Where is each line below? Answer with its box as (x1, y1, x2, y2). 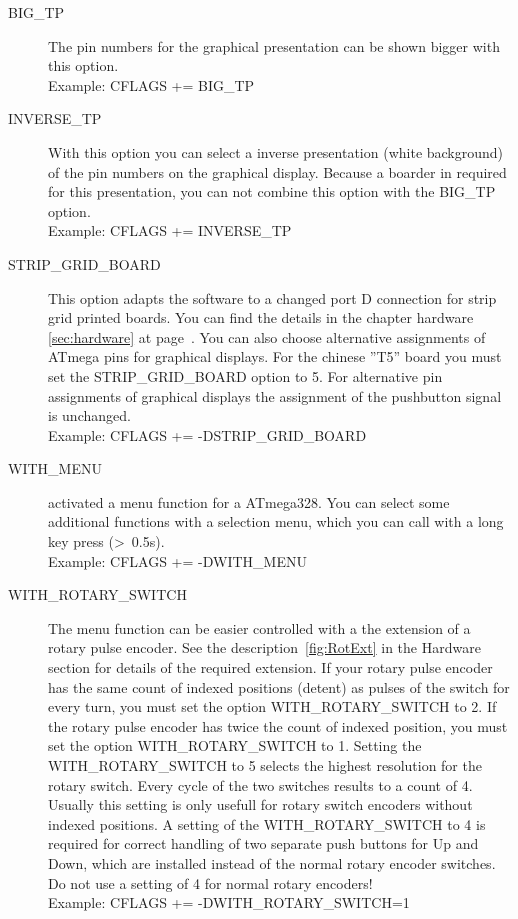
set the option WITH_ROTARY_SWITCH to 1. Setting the (48, 735, 422, 756)
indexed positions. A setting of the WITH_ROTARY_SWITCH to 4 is (48, 813, 486, 834)
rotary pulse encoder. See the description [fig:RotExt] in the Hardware (48, 637, 481, 658)
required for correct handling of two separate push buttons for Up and (48, 833, 479, 854)
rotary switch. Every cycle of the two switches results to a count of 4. (48, 774, 473, 795)
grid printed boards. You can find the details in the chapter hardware (48, 307, 474, 328)
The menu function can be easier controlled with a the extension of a (48, 617, 471, 638)
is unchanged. (48, 405, 131, 426)
